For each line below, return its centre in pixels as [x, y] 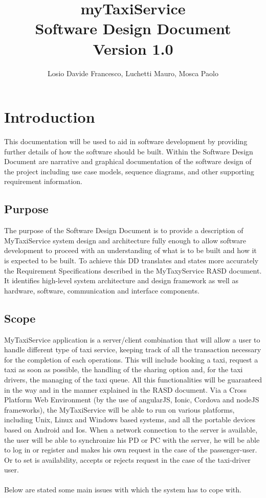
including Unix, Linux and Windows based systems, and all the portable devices [130, 420]
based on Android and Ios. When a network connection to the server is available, [131, 429]
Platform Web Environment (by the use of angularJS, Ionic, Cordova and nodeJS [132, 400]
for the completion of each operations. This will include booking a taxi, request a [131, 359]
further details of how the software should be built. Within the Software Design [129, 151]
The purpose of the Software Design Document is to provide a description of [124, 230]
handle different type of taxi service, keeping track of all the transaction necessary [133, 349]
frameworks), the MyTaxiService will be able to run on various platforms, [119, 409]
